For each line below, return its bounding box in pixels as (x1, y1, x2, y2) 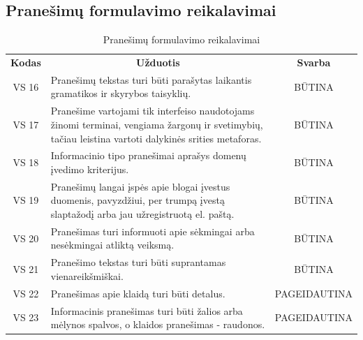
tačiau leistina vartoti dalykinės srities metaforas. (50, 131, 262, 145)
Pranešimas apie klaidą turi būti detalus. (50, 286, 225, 300)
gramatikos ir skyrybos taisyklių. (50, 86, 191, 101)
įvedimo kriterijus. (50, 161, 129, 176)
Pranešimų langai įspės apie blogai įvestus (50, 179, 230, 193)
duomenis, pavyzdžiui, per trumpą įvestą (50, 193, 225, 207)
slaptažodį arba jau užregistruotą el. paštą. (50, 206, 235, 221)
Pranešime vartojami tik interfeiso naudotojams (50, 103, 255, 118)
